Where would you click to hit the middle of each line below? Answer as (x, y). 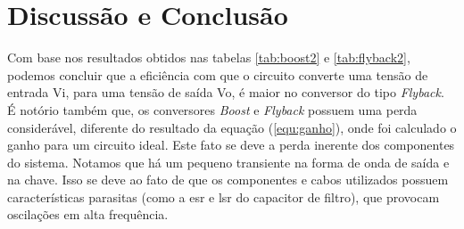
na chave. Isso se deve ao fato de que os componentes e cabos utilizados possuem (228, 180)
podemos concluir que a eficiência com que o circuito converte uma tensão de (218, 74)
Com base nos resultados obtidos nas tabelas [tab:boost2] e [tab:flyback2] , (209, 57)
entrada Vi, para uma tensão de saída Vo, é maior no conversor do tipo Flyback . (226, 92)
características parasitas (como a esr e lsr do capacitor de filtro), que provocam (224, 196)
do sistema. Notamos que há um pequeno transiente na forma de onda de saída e (228, 162)
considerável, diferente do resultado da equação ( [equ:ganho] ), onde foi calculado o (232, 127)
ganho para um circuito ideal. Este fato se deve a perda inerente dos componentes (231, 145)
